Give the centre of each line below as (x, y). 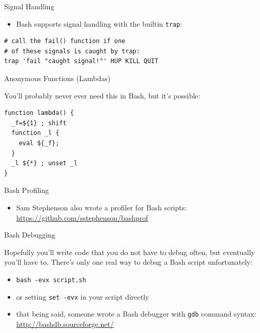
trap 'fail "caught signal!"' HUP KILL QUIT (81, 61)
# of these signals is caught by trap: (72, 51)
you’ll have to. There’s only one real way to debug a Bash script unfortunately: (128, 262)
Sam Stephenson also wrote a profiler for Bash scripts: (101, 207)
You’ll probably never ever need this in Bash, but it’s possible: (102, 95)
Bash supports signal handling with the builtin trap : (99, 23)
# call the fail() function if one (65, 41)
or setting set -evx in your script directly (83, 296)
